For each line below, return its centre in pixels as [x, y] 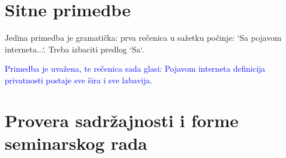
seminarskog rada [76, 143]
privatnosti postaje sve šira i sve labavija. [79, 80]
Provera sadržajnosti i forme [122, 120]
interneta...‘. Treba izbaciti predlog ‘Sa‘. [74, 49]
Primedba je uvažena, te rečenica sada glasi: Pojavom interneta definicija [135, 69]
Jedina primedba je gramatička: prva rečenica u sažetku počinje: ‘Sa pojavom [143, 38]
